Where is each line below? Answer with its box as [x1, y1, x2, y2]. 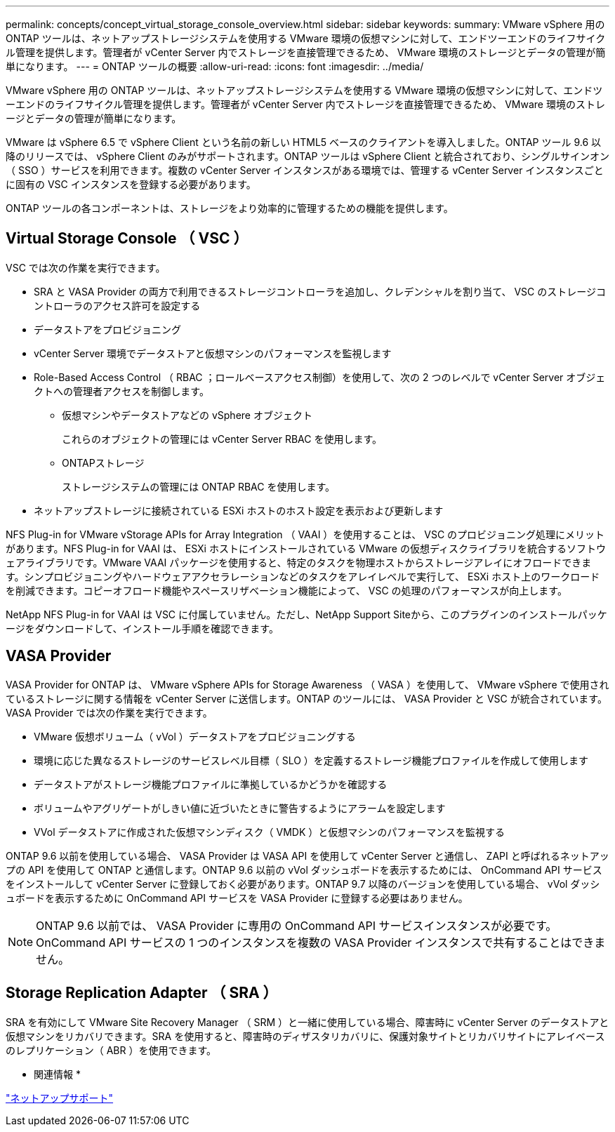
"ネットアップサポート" [6, 1091, 114, 1104]
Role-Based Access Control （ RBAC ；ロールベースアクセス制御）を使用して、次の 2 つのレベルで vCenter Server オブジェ [34, 371, 606, 383]
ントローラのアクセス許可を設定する [34, 299, 201, 312]
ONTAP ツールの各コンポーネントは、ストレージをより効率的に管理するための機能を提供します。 [6, 202, 454, 214]
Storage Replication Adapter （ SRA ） [6, 984, 278, 1002]
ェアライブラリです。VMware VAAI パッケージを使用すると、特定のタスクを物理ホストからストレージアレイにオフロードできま [6, 556, 592, 568]
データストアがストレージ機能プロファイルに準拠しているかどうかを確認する [34, 778, 388, 790]
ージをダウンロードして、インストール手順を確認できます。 [6, 622, 279, 634]
